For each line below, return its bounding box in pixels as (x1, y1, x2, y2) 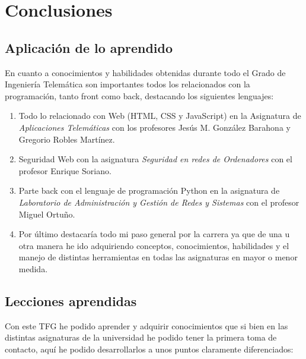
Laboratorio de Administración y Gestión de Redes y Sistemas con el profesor (18, 196, 299, 208)
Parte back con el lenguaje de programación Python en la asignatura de (18, 184, 280, 197)
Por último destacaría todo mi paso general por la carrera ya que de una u (18, 228, 290, 240)
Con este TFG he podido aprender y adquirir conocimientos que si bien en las (5, 319, 288, 332)
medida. (18, 262, 48, 275)
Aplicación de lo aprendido (5, 38, 173, 56)
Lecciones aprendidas (5, 291, 137, 310)
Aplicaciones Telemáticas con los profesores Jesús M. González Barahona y (18, 121, 291, 133)
